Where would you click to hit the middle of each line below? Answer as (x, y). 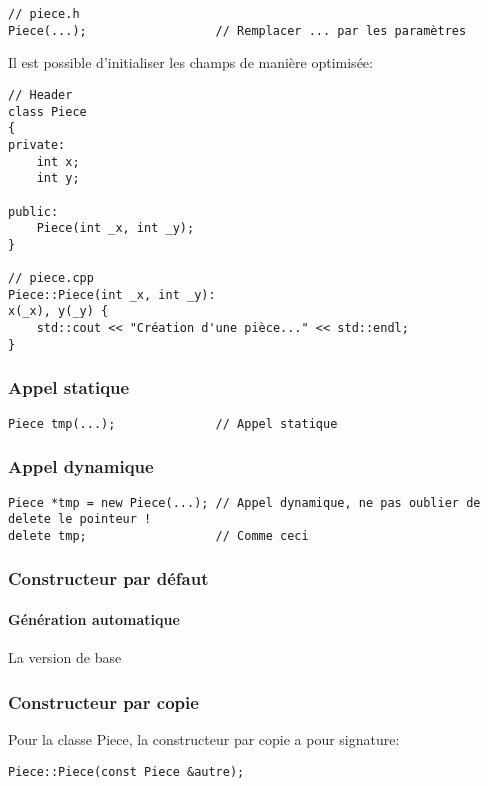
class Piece (47, 111)
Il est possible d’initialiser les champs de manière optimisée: (190, 62)
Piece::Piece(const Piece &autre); (126, 771)
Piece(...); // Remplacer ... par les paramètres (237, 30)
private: (37, 144)
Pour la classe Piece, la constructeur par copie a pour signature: (204, 738)
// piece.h (44, 14)
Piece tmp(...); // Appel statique (173, 423)
